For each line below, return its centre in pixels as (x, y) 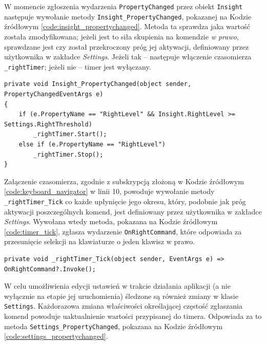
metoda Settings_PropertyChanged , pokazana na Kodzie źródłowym (114, 326)
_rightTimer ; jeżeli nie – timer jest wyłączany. (78, 66)
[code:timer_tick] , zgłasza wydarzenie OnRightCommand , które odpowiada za (123, 231)
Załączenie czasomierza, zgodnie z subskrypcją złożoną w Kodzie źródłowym (124, 181)
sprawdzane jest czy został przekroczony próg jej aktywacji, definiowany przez (127, 46)
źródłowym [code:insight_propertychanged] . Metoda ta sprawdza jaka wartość (127, 26)
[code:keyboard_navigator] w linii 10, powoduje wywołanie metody (109, 191)
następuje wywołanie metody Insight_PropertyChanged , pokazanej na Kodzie (128, 16)
